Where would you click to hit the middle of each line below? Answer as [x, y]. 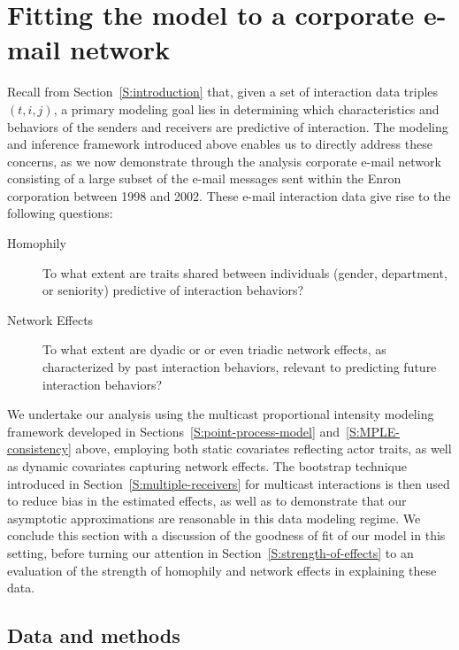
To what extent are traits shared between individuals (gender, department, [245, 272]
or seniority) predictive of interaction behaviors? [173, 290]
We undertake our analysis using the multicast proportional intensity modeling [221, 414]
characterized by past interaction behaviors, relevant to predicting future [240, 367]
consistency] [39, 449]
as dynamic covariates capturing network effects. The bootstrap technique [207, 466]
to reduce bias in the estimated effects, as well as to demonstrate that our [207, 501]
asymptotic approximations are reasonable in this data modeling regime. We [214, 518]
